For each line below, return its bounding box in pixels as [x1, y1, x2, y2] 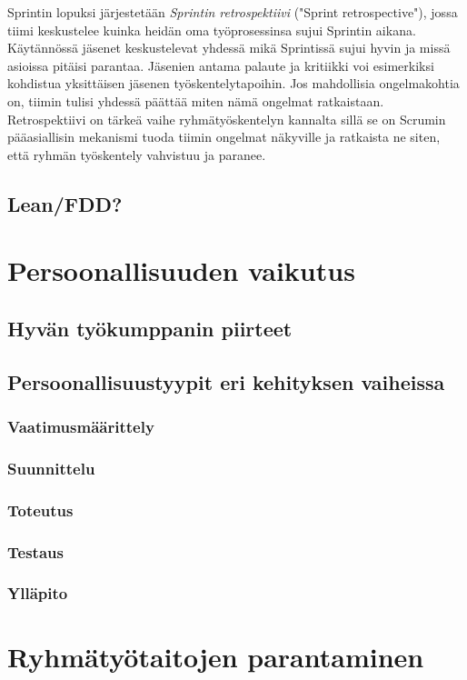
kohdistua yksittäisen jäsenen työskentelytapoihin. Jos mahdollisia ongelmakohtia [7, 74, 460, 93]
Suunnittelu [7, 456, 95, 479]
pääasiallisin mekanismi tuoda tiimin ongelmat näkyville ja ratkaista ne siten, [7, 127, 441, 146]
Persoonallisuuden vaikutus [7, 252, 355, 289]
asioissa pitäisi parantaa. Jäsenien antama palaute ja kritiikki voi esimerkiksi [7, 55, 434, 75]
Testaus [7, 540, 64, 563]
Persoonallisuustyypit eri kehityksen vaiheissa [7, 367, 445, 395]
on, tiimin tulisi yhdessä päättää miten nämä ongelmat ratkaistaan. [7, 91, 384, 110]
